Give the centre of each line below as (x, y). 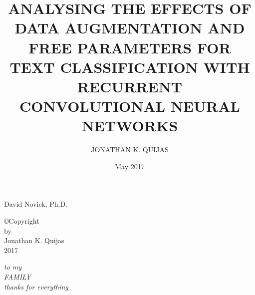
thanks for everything (36, 286)
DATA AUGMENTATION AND (130, 28)
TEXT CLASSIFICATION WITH (130, 67)
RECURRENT (130, 86)
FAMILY (18, 277)
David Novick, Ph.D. (36, 204)
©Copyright (22, 221)
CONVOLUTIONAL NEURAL (130, 106)
